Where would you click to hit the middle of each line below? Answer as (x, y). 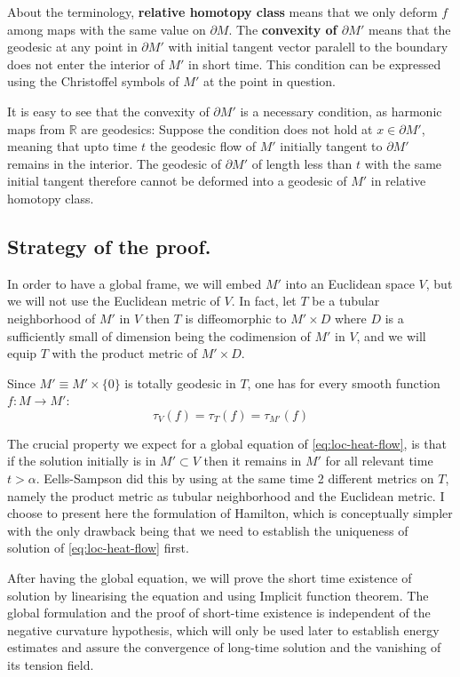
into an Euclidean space (350, 283)
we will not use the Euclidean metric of (114, 301)
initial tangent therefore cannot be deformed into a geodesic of (177, 181)
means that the (409, 29)
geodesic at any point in (72, 47)
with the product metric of (125, 353)
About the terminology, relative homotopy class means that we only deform (222, 12)
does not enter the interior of (86, 64)
